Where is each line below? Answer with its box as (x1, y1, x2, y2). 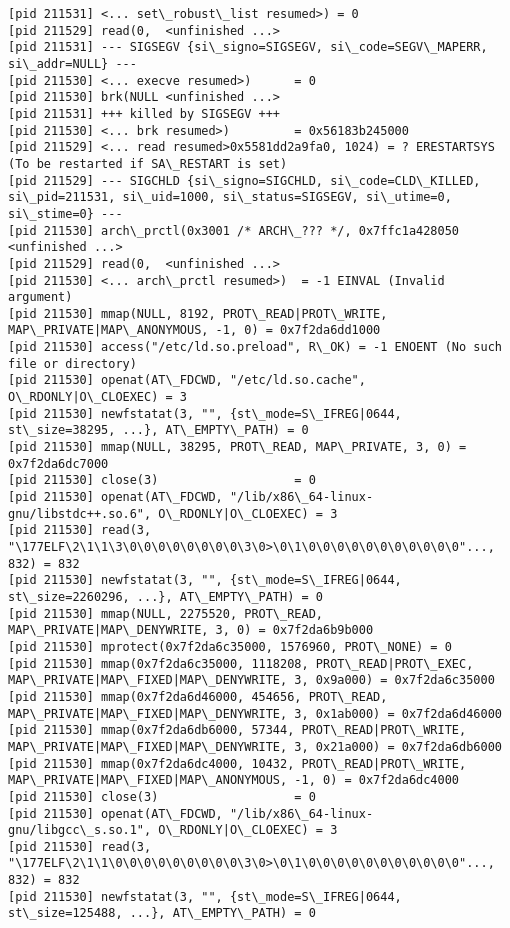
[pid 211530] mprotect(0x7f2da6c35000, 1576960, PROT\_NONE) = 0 (8, 639, 452, 654)
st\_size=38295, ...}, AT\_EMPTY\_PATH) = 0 (8, 423, 309, 438)
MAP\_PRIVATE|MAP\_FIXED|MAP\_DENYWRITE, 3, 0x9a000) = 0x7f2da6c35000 (8, 673, 495, 688)
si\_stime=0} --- (8, 206, 123, 221)
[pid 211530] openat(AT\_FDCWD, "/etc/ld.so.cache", (8, 373, 366, 388)
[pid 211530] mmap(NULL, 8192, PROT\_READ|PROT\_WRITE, (8, 306, 388, 321)
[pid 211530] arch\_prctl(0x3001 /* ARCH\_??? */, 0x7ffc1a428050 (8, 223, 460, 238)
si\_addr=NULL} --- (8, 56, 137, 71)
